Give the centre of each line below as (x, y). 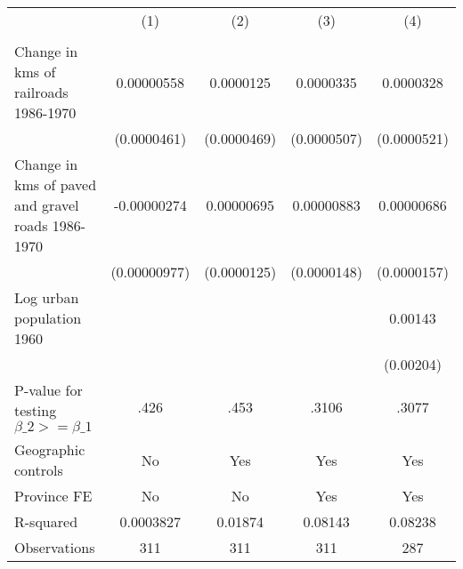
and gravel (47, 205)
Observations (55, 547)
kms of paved (56, 184)
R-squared (46, 521)
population (48, 318)
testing (36, 410)
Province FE (53, 496)
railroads (41, 92)
